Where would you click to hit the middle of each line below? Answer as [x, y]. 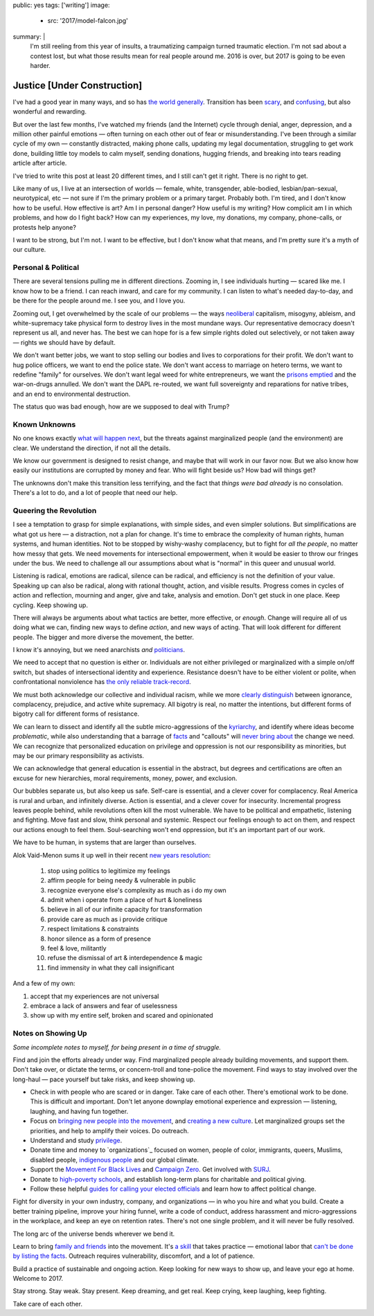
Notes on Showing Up [50, 1034]
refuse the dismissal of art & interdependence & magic [125, 958]
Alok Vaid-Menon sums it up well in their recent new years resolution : [112, 855]
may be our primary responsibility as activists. [79, 755]
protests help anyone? [44, 227]
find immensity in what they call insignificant [111, 967]
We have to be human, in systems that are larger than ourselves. [105, 842]
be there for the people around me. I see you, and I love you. [99, 300]
